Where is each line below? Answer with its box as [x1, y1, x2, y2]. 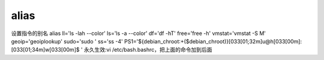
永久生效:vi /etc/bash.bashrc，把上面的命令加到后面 [84, 46, 212, 53]
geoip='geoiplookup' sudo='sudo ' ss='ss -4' [11, 37, 123, 45]
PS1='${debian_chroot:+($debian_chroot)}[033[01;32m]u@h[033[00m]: [124, 37, 302, 45]
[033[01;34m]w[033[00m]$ [11, 46, 80, 53]
